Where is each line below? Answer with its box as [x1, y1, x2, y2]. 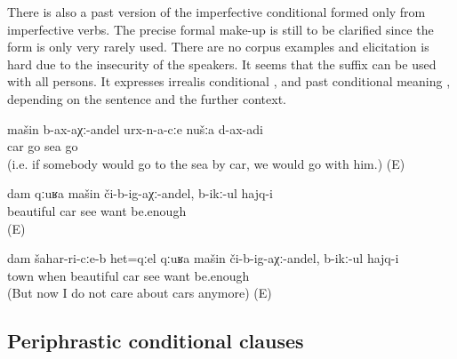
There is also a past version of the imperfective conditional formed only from [7, 3, 426, 20]
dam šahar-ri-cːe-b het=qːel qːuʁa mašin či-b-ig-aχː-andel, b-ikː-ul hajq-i [7, 249, 399, 267]
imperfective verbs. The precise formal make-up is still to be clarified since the [7, 20, 434, 38]
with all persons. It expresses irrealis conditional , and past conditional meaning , [7, 72, 451, 91]
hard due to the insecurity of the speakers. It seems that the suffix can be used [7, 54, 437, 73]
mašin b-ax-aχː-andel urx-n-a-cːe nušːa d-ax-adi [7, 119, 263, 138]
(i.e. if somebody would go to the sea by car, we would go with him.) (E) [7, 154, 405, 172]
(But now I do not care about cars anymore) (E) [7, 283, 272, 302]
